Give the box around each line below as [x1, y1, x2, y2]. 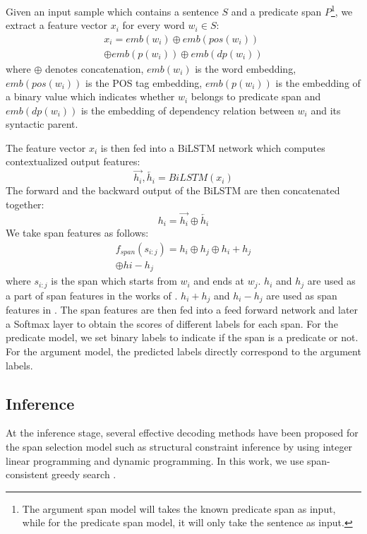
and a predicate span [231, 4, 322, 18]
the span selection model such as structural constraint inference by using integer [6, 439, 353, 453]
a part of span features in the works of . [6, 287, 178, 302]
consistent [6, 467, 49, 482]
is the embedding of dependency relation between [80, 102, 294, 117]
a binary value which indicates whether [6, 89, 175, 104]
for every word [122, 18, 185, 32]
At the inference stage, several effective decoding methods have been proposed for [6, 425, 359, 440]
